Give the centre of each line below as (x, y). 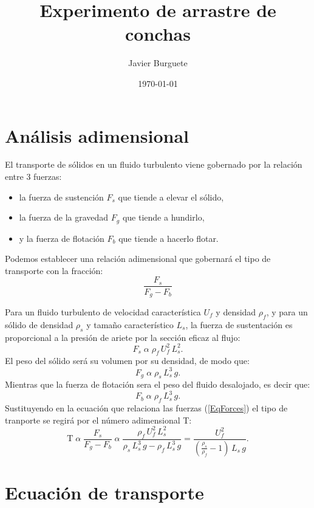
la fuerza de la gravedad (64, 217)
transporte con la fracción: (54, 270)
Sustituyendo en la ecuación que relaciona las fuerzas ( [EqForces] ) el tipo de (146, 408)
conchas (158, 34)
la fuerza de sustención (61, 197)
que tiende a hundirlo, (163, 217)
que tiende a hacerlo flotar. (169, 238)
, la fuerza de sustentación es (239, 324)
